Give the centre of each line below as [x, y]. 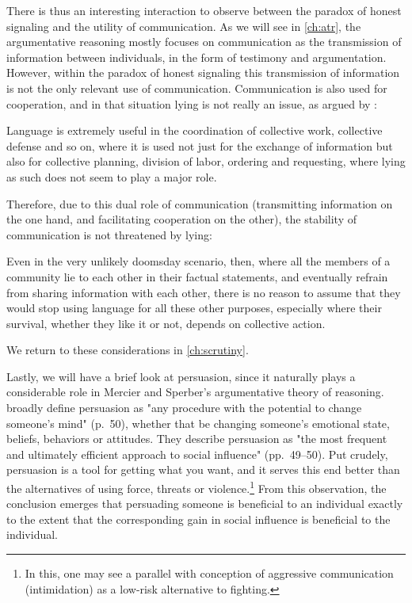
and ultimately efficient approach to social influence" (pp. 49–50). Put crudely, [197, 454]
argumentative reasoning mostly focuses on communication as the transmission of [204, 42]
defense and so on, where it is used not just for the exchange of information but [200, 145]
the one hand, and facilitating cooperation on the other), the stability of [181, 219]
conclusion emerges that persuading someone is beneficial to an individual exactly [205, 504]
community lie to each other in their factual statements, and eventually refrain [197, 276]
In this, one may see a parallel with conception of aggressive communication [209, 573]
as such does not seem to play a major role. [112, 176]
